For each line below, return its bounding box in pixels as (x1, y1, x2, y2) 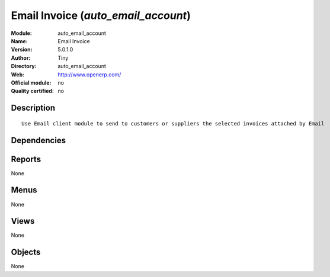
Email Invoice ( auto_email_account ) (11, 9, 191, 22)
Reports (11, 154, 41, 164)
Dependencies (11, 135, 66, 145)
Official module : (11, 79, 52, 86)
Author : (11, 54, 31, 62)
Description (11, 103, 56, 113)
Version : (11, 46, 33, 53)
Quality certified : (11, 88, 55, 95)
